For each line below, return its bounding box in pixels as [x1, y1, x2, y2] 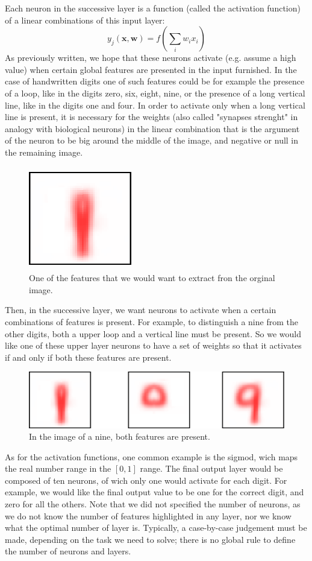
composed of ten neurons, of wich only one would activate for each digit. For [5, 474, 287, 486]
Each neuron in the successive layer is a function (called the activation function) [5, 2, 301, 14]
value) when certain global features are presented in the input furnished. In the [5, 63, 297, 75]
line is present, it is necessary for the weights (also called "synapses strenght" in [5, 110, 298, 123]
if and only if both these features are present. [5, 350, 172, 363]
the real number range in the [5, 462, 111, 475]
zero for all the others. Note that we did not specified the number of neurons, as [5, 498, 301, 510]
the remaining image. [5, 145, 83, 158]
